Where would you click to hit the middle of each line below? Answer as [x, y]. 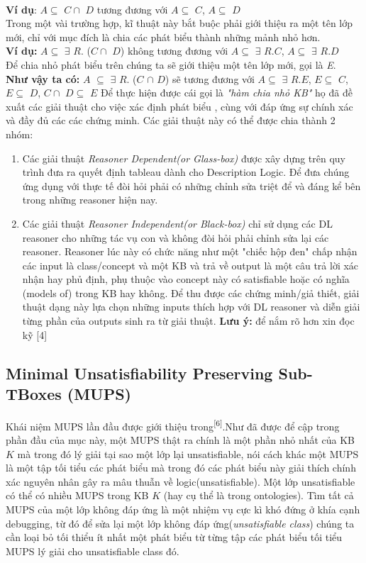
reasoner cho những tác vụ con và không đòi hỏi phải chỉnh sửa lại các [176, 237]
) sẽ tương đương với [210, 78]
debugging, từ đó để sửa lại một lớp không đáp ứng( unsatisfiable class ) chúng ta [180, 523]
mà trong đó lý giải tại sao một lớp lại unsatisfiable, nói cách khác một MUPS [188, 453]
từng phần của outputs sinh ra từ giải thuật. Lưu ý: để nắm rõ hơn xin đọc [188, 321]
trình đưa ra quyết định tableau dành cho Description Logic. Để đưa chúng [186, 172]
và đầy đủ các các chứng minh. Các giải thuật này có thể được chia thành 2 [171, 120]
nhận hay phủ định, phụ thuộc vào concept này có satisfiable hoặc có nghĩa [186, 279]
